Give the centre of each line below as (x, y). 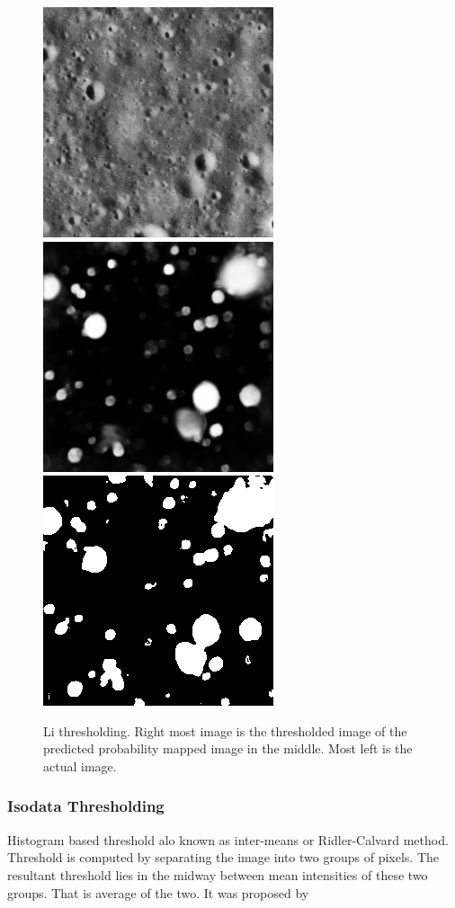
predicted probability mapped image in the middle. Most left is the (228, 748)
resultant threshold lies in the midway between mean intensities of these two (218, 874)
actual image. (80, 766)
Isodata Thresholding (86, 806)
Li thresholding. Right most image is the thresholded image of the (225, 730)
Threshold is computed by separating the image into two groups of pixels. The (223, 857)
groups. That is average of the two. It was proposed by (158, 892)
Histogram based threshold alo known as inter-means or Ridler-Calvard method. (228, 839)
